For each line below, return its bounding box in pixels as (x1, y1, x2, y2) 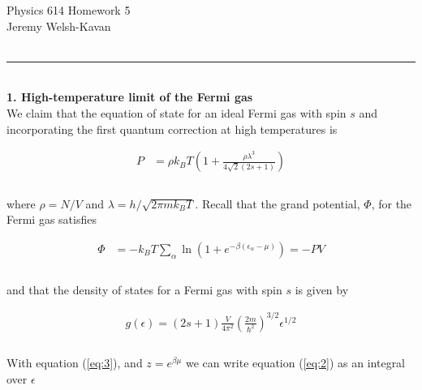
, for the (371, 195, 412, 212)
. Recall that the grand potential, (195, 195, 360, 212)
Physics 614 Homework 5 (6, 2, 131, 18)
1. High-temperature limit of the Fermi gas (6, 88, 253, 105)
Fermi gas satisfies (6, 211, 97, 228)
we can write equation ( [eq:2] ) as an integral (185, 354, 406, 371)
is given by (295, 281, 349, 298)
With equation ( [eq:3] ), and (6, 354, 143, 371)
